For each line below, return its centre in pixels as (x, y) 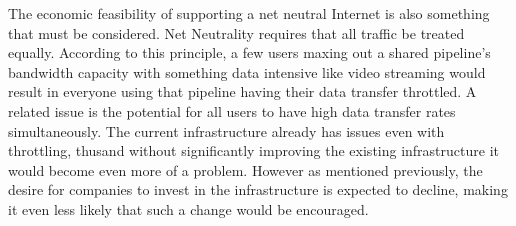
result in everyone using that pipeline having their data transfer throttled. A (242, 91)
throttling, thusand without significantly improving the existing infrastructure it (253, 150)
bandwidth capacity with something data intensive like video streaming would (247, 71)
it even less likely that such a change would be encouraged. (188, 208)
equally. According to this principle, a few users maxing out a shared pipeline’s (249, 52)
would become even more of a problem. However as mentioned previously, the (245, 169)
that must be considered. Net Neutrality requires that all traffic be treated (236, 32)
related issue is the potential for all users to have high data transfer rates (232, 110)
